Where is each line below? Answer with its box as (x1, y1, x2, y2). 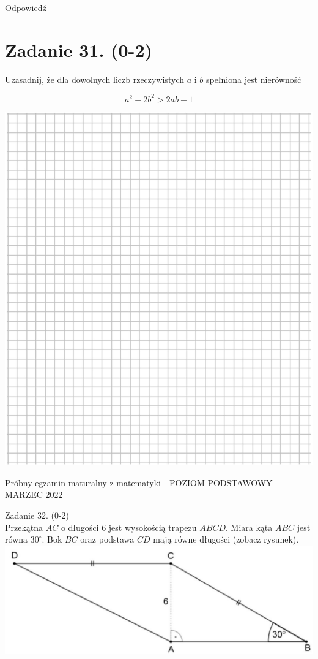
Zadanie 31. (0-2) (5, 37, 152, 62)
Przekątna (5, 520, 43, 533)
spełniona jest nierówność (205, 72, 301, 85)
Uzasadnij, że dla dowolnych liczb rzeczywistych (5, 72, 184, 85)
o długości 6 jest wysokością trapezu (61, 520, 197, 533)
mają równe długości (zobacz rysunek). (153, 533, 299, 546)
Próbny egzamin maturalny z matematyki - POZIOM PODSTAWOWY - (5, 476, 278, 489)
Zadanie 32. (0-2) (5, 508, 69, 521)
